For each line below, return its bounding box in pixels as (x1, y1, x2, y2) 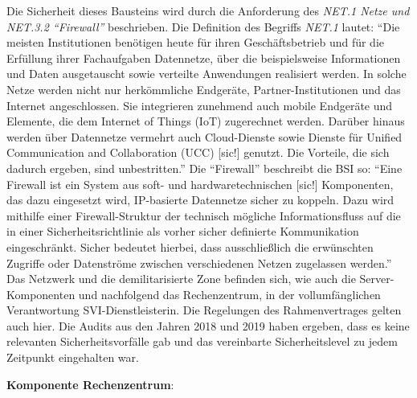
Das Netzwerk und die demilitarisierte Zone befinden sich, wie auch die (6, 270, 356, 287)
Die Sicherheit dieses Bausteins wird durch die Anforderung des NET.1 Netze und (6, 2, 410, 18)
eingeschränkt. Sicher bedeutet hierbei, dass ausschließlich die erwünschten (6, 238, 374, 255)
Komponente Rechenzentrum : (6, 375, 174, 392)
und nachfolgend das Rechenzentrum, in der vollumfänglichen (78, 285, 381, 302)
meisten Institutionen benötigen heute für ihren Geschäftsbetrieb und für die (6, 34, 385, 51)
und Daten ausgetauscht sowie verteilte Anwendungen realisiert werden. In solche (6, 65, 407, 82)
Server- (359, 270, 395, 287)
